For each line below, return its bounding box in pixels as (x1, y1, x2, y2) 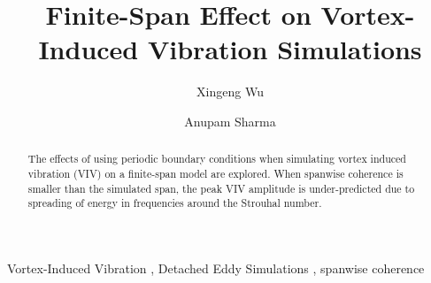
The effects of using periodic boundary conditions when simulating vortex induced (27, 151, 406, 166)
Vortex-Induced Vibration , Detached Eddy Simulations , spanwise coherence (7, 258, 425, 277)
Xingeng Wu (196, 82, 264, 101)
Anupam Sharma (184, 111, 276, 130)
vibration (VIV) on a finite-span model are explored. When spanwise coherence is (27, 165, 404, 180)
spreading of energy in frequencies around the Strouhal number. (27, 195, 322, 210)
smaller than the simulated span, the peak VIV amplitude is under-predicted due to (27, 180, 415, 195)
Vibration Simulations (147, 31, 422, 67)
